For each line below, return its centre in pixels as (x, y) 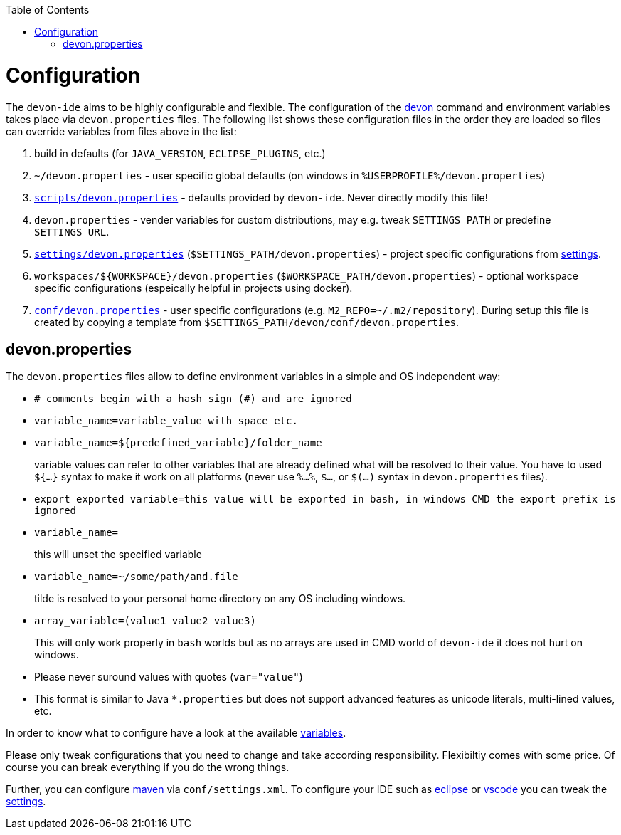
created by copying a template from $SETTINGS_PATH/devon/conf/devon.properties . (247, 322)
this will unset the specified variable (118, 555)
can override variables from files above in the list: (121, 131)
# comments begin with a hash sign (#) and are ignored (193, 399)
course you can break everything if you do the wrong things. (148, 767)
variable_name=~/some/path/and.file (136, 577)
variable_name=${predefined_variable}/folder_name (178, 443)
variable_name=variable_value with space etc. (166, 421)
